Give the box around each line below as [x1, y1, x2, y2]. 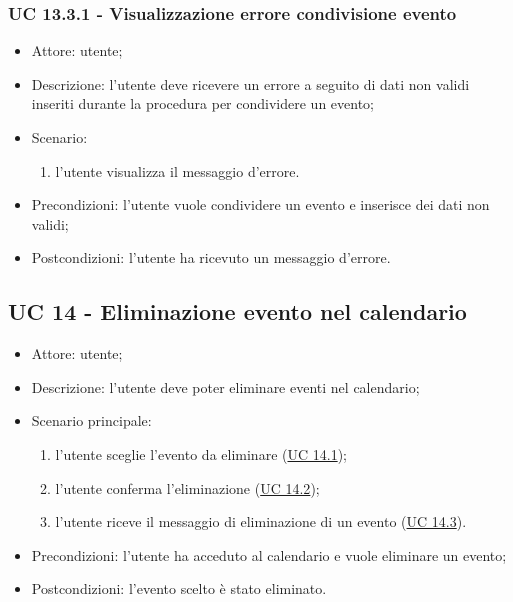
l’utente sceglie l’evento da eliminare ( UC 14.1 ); [55, 443, 347, 464]
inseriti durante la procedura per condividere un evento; [31, 93, 374, 114]
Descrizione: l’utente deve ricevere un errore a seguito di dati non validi [31, 73, 470, 94]
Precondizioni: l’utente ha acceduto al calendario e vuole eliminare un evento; [31, 544, 507, 565]
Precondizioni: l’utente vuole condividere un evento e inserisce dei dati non [31, 194, 490, 215]
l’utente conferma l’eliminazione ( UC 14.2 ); [55, 477, 320, 498]
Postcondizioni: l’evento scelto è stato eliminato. [31, 578, 327, 599]
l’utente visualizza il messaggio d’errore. [55, 160, 300, 181]
